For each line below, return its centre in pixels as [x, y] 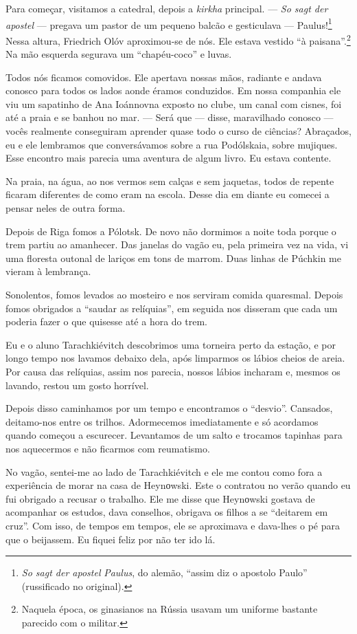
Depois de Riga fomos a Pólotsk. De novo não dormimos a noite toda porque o [171, 231]
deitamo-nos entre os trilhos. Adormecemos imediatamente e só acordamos [162, 421]
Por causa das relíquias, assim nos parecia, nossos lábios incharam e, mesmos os [173, 371]
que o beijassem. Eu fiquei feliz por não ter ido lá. [111, 539]
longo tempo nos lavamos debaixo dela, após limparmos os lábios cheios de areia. [175, 358]
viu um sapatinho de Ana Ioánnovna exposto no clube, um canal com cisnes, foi [174, 103]
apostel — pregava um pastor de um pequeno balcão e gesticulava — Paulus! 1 [169, 23]
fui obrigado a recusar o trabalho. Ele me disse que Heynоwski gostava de [160, 498]
